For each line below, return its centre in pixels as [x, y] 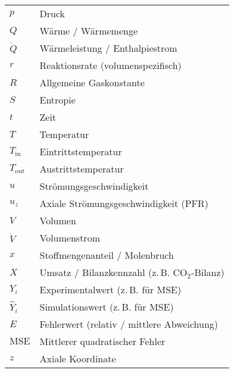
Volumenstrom [70, 238]
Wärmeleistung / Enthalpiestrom [108, 48]
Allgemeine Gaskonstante [92, 82]
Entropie [57, 100]
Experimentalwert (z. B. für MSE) [110, 289]
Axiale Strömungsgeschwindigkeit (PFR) [124, 203]
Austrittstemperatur [82, 169]
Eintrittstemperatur [81, 151]
